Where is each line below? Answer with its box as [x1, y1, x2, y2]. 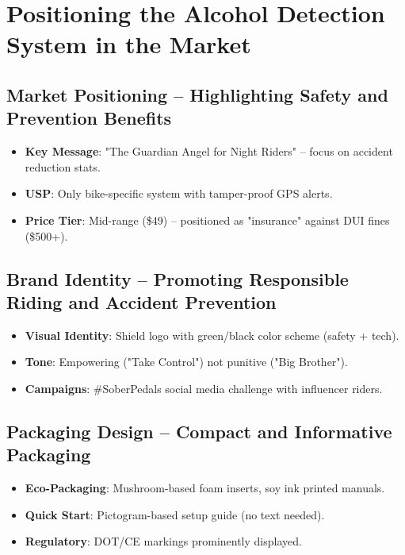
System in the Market [6, 28, 251, 60]
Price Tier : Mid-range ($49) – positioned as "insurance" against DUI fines [25, 211, 390, 228]
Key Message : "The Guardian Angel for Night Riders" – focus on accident [25, 143, 393, 160]
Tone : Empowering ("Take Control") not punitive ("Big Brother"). [25, 353, 348, 370]
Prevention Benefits [6, 106, 172, 130]
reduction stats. [25, 158, 101, 175]
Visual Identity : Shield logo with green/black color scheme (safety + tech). [25, 326, 399, 343]
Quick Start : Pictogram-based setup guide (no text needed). [25, 506, 325, 522]
